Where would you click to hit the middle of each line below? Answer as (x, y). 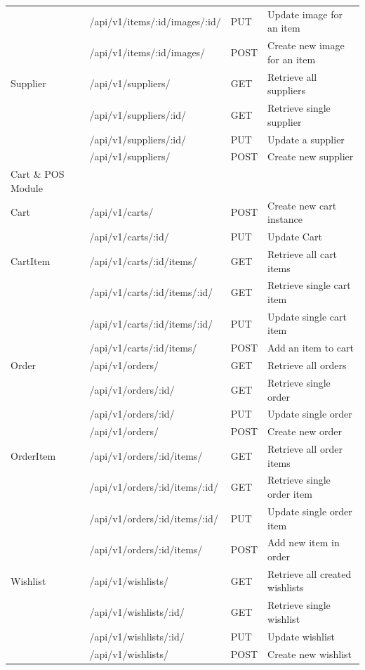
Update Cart (295, 237)
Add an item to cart (311, 348)
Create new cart (302, 205)
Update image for (305, 14)
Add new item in (304, 542)
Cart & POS (38, 174)
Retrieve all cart (303, 253)
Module (27, 187)
